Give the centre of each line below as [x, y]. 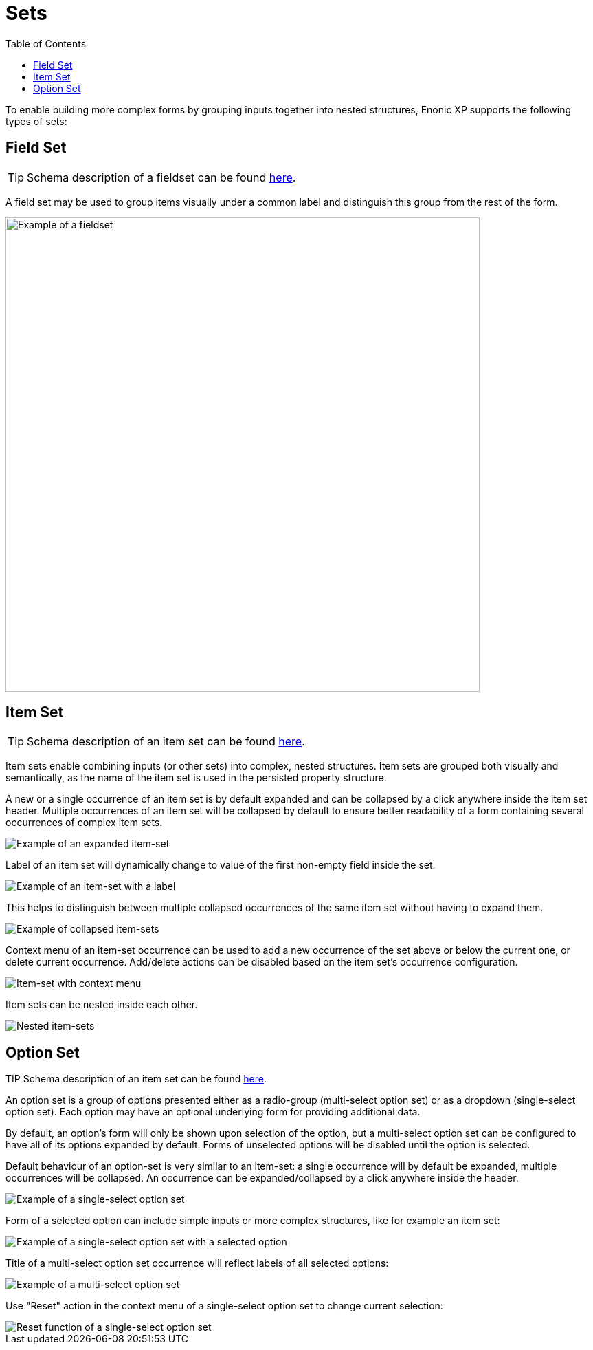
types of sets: [36, 121]
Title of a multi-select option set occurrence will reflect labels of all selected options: [197, 1263]
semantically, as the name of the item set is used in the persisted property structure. [196, 778]
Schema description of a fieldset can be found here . [161, 177]
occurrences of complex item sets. [84, 823]
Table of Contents [46, 43]
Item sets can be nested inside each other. [102, 1005]
